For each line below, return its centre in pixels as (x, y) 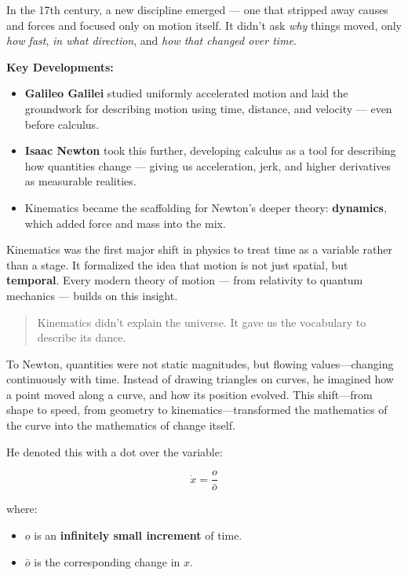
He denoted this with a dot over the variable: (115, 451)
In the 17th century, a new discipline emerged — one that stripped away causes (197, 9)
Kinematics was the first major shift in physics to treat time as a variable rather (199, 249)
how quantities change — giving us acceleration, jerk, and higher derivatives (208, 165)
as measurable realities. (80, 181)
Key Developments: (60, 66)
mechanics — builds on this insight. (92, 295)
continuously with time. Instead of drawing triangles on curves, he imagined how (200, 379)
